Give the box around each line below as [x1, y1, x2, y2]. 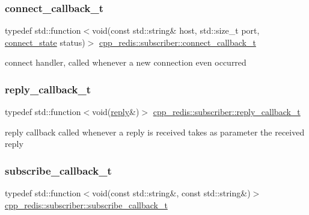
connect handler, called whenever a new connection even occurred [5, 56, 246, 69]
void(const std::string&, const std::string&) [92, 187, 251, 199]
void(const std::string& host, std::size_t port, [92, 24, 260, 37]
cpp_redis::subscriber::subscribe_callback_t [5, 198, 168, 211]
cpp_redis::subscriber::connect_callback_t [99, 36, 256, 48]
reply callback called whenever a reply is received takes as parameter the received [5, 125, 305, 138]
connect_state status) [5, 36, 85, 48]
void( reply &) [92, 105, 139, 118]
